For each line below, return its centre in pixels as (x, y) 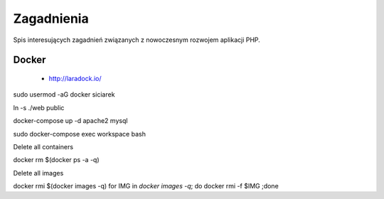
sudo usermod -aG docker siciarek (64, 95)
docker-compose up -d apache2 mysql (70, 121)
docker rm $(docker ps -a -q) (56, 160)
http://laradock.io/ (75, 78)
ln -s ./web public (39, 107)
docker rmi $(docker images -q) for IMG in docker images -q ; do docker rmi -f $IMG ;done (146, 186)
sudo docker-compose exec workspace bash (79, 134)
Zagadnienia (51, 18)
